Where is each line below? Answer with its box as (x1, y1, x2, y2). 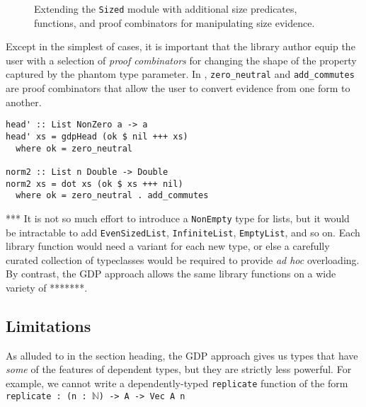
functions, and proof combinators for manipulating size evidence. (34, 15, 315, 30)
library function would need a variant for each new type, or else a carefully (6, 239, 330, 253)
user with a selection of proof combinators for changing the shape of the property (6, 52, 357, 67)
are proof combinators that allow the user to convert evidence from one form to (6, 81, 350, 96)
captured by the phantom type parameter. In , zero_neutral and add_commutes (6, 67, 355, 81)
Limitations (6, 314, 91, 336)
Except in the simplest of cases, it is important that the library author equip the (6, 39, 355, 54)
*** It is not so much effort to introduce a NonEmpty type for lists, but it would (6, 210, 350, 225)
